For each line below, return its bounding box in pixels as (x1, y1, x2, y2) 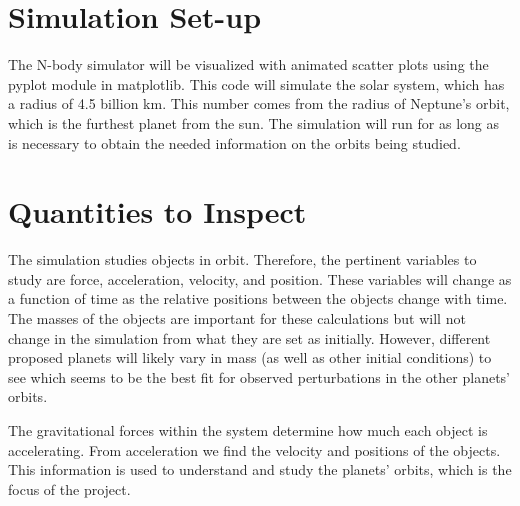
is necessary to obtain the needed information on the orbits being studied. (8, 132, 461, 153)
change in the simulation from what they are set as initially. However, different (8, 327, 491, 348)
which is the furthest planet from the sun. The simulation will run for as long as (8, 112, 500, 133)
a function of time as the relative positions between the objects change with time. (8, 288, 508, 309)
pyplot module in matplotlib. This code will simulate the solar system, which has (8, 73, 505, 94)
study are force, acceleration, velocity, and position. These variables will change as (8, 268, 512, 289)
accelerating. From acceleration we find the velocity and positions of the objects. (8, 439, 501, 460)
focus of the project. (8, 478, 131, 499)
